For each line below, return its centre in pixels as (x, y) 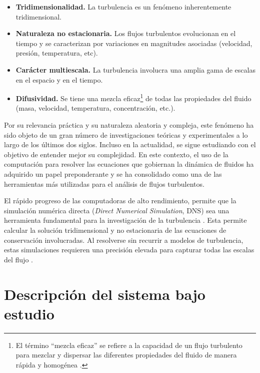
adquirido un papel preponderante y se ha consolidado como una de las (113, 173)
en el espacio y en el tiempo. (59, 79)
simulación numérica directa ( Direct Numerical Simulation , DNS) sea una (117, 210)
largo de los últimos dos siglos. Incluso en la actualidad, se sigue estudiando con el (130, 144)
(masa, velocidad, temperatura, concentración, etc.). (95, 108)
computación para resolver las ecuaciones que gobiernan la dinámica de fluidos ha (129, 164)
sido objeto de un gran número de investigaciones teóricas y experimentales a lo (126, 134)
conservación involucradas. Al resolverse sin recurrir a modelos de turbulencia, (124, 240)
